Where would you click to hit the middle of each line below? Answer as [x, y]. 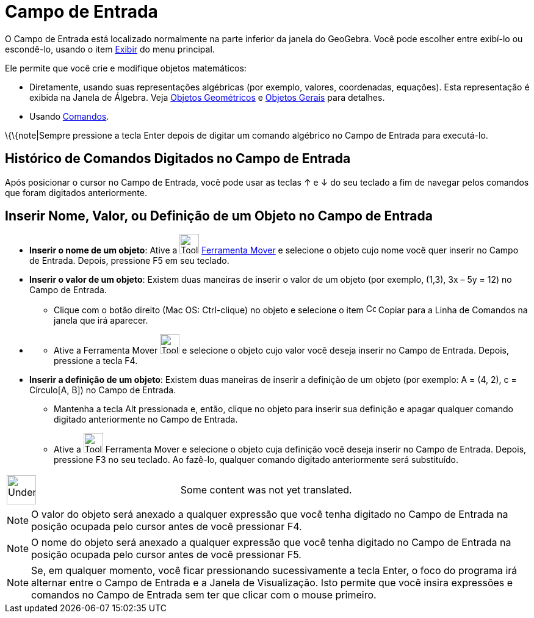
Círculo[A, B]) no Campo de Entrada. [103, 390]
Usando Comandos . [69, 116]
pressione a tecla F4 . [96, 361]
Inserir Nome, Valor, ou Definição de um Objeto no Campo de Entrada [219, 216]
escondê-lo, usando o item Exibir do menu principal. [110, 49]
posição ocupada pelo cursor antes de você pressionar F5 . [166, 555]
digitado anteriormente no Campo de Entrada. [146, 420]
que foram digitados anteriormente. [76, 192]
